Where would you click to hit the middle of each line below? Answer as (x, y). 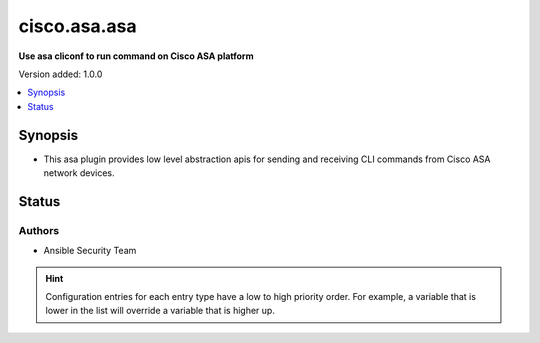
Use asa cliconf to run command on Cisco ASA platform (136, 56)
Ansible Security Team (90, 251)
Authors (39, 230)
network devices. (79, 173)
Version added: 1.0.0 (60, 74)
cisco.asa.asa (77, 26)
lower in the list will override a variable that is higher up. (160, 311)
